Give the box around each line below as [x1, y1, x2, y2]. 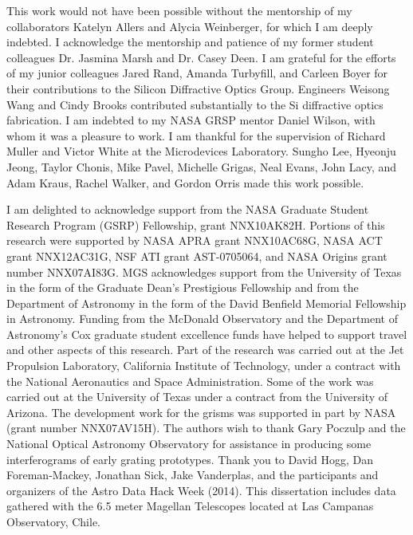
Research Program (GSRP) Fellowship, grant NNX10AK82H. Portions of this [6, 216, 385, 233]
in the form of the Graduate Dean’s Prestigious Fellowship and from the [6, 279, 359, 296]
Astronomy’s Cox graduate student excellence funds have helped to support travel [6, 325, 407, 342]
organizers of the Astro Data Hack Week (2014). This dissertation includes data [6, 482, 396, 498]
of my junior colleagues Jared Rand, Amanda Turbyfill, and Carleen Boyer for [6, 65, 388, 81]
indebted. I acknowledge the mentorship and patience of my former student [6, 33, 374, 50]
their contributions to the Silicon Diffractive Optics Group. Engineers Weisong [6, 80, 390, 96]
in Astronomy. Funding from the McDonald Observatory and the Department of [6, 310, 398, 327]
